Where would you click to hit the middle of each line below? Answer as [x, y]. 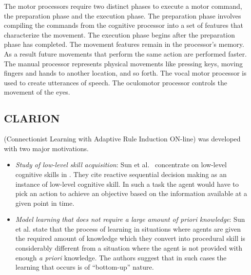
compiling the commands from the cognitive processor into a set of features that [124, 25]
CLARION [32, 118]
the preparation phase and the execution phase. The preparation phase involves [123, 15]
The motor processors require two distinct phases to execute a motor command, [123, 6]
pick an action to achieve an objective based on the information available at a [131, 193]
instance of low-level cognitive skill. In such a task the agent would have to [127, 184]
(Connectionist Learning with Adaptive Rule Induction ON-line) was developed [122, 139]
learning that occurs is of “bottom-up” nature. [85, 267]
